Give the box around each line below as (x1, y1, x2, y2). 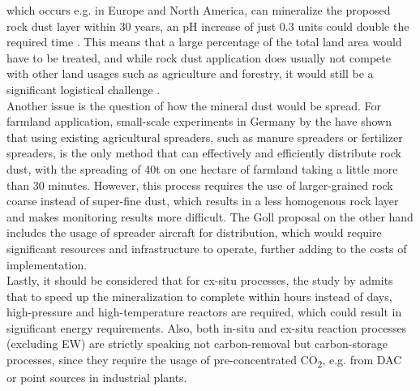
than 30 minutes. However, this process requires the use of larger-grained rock (6, 176, 393, 193)
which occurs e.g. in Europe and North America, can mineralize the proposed (6, 2, 391, 18)
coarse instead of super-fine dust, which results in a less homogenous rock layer (6, 192, 399, 209)
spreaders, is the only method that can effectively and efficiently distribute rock (6, 144, 401, 161)
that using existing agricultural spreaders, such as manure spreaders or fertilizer (6, 128, 403, 145)
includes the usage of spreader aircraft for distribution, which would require (6, 224, 382, 241)
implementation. (6, 256, 88, 273)
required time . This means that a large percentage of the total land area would (6, 33, 402, 50)
